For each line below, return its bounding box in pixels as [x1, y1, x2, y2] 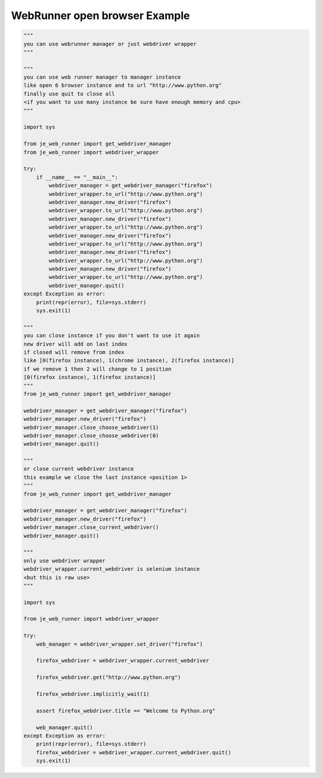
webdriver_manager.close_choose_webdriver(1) [23, 424, 159, 431]
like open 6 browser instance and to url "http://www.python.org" [23, 82, 222, 89]
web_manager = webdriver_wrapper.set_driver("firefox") [36, 640, 203, 648]
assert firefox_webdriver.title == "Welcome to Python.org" [36, 707, 216, 714]
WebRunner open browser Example [11, 9, 190, 22]
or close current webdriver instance [23, 465, 134, 472]
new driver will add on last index [23, 340, 128, 347]
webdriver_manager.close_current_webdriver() [23, 524, 159, 531]
